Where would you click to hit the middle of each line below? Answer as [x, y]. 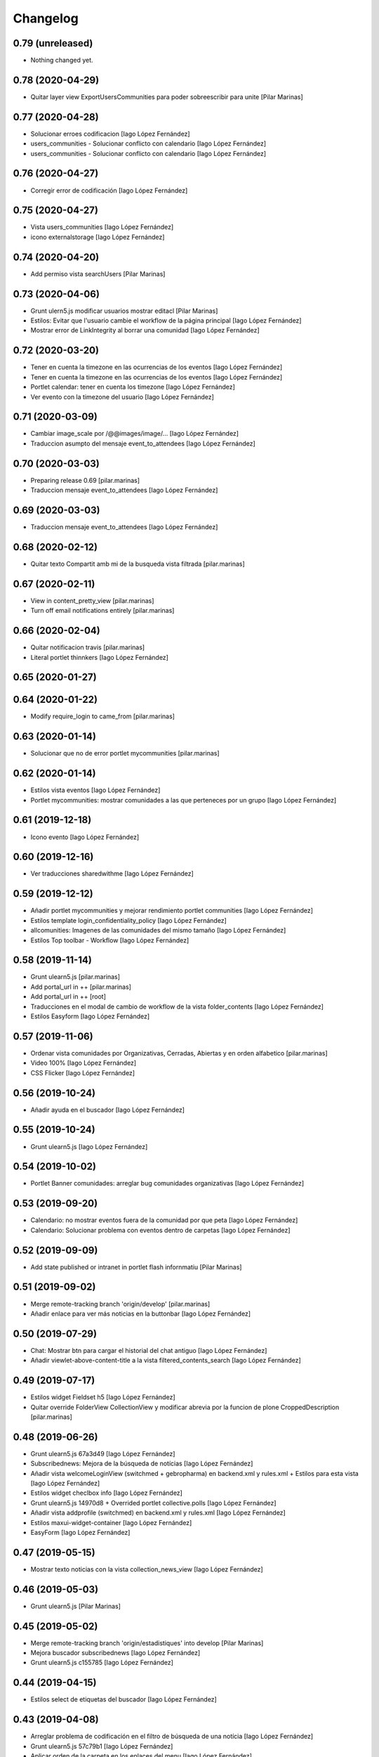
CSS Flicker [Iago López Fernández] [83, 1072]
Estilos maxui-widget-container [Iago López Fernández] [111, 1522]
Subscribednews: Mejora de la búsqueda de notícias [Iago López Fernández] [142, 1464]
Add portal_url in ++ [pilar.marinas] [81, 987]
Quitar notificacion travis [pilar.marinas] [88, 647]
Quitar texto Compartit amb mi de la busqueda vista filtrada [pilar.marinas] [138, 564]
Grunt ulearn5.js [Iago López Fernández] [89, 1146]
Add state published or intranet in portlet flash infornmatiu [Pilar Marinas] [136, 1267]
